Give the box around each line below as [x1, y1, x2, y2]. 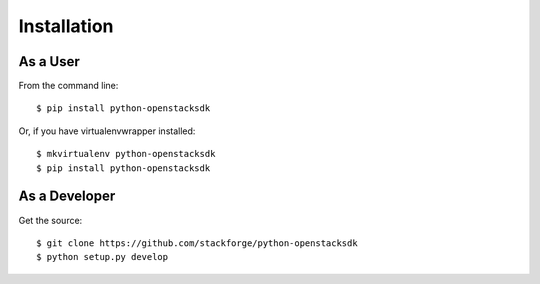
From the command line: [18, 80, 119, 92]
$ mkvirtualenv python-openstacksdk [36, 148, 216, 160]
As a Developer [18, 188, 116, 205]
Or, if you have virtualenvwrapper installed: [18, 125, 196, 137]
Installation [18, 15, 114, 37]
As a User [18, 53, 80, 70]
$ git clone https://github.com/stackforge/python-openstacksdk [36, 237, 359, 249]
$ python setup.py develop [36, 251, 169, 263]
